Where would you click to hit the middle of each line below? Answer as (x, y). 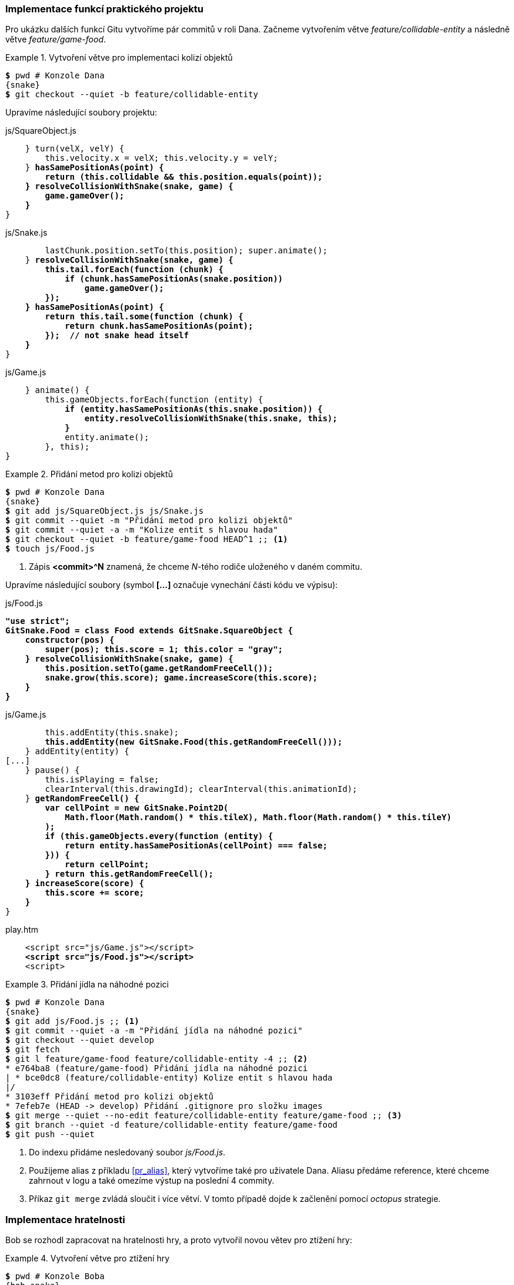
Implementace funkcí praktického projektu (104, 9)
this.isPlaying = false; (102, 780)
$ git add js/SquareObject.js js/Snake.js (105, 511)
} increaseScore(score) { (85, 883)
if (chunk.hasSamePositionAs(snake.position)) (174, 279)
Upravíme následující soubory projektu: (81, 113)
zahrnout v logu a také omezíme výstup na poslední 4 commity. (152, 1181)
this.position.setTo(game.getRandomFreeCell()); (159, 668)
